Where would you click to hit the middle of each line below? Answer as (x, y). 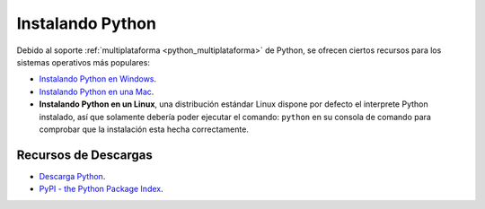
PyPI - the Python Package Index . (101, 189)
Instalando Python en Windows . (98, 79)
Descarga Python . (72, 176)
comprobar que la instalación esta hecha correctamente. (144, 129)
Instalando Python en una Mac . (97, 91)
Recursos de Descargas (84, 155)
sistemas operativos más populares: (83, 62)
